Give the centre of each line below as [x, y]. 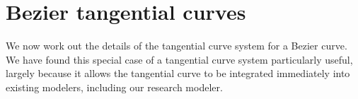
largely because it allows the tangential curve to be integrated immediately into [178, 73]
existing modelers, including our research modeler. [114, 87]
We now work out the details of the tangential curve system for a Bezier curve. [177, 46]
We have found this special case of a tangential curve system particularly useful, [179, 59]
